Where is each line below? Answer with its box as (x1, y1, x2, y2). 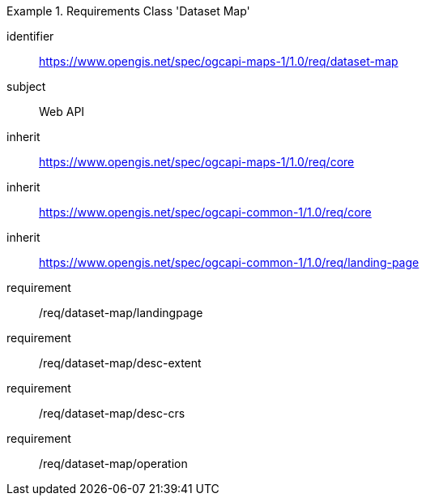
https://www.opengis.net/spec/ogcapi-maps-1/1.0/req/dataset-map (39, 54, 398, 68)
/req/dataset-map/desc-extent (39, 356, 202, 370)
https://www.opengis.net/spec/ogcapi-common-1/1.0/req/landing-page (39, 255, 420, 269)
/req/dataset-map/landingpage (39, 306, 203, 320)
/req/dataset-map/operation (39, 457, 188, 470)
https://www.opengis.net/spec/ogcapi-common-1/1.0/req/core (39, 205, 372, 219)
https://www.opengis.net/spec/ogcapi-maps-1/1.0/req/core (39, 155, 355, 169)
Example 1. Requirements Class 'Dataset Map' (6, 4, 250, 18)
